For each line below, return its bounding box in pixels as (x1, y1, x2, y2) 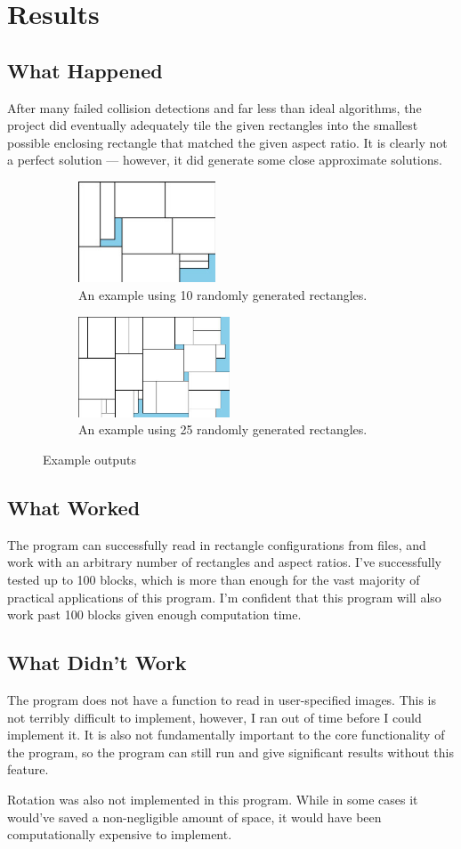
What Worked (7, 494, 141, 522)
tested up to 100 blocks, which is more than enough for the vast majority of (7, 570, 420, 589)
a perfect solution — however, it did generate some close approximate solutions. (7, 150, 442, 169)
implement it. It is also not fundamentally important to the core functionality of (7, 725, 445, 744)
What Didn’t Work (7, 649, 187, 676)
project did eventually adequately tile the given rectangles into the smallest (7, 116, 418, 134)
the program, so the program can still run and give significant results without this (7, 742, 454, 761)
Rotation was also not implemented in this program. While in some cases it (7, 790, 418, 809)
